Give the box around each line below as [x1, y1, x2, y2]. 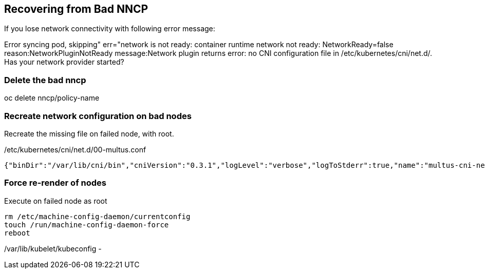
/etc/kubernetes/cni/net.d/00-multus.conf [4, 145, 146, 154]
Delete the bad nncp [4, 74, 86, 85]
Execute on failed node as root [4, 196, 107, 205]
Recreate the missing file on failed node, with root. [4, 129, 174, 138]
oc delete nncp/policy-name [4, 93, 100, 103]
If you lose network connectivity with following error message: [4, 24, 215, 33]
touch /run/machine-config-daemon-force [4, 220, 169, 229]
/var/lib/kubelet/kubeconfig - [4, 244, 102, 253]
